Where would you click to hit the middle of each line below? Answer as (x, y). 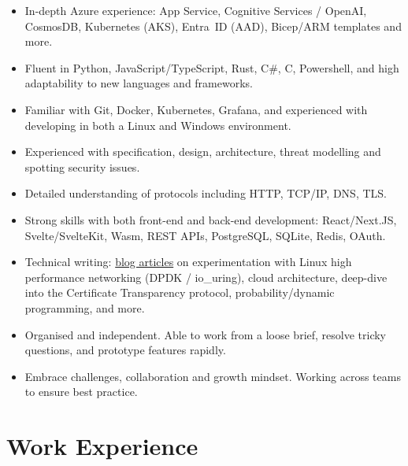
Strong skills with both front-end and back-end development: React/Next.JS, (211, 219)
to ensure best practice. (81, 392)
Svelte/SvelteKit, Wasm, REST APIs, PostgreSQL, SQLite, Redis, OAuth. (205, 235)
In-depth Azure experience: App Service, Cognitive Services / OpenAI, (196, 10)
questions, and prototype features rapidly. (125, 350)
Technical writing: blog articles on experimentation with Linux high (188, 262)
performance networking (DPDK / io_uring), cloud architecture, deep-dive (206, 277)
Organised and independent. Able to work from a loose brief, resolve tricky (206, 334)
